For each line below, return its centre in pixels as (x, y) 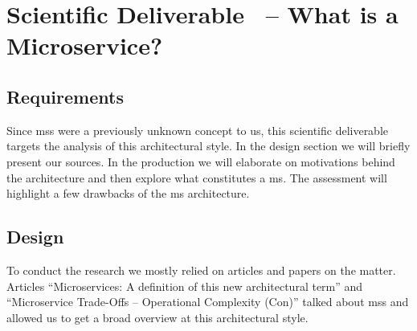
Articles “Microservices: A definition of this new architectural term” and (185, 286)
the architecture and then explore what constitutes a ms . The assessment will (197, 177)
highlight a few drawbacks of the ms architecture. (128, 193)
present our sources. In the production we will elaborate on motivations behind (201, 161)
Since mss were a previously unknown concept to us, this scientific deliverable (198, 130)
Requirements (65, 96)
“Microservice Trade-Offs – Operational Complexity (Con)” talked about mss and (208, 302)
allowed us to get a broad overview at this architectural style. (157, 317)
